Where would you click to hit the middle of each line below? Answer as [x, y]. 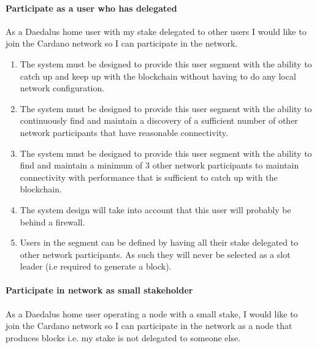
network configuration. [62, 88]
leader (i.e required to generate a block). [96, 266]
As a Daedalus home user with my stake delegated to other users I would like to [156, 31]
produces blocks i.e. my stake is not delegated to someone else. [123, 337]
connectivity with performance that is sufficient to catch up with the [149, 177]
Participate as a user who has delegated [91, 8]
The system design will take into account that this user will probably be [155, 209]
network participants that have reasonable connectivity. [124, 132]
